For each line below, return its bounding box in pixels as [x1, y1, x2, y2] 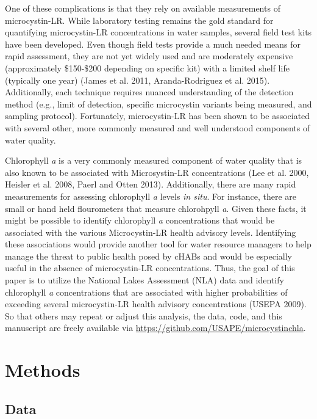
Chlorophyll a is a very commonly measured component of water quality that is [5, 154, 302, 167]
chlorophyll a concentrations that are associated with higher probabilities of [5, 285, 288, 298]
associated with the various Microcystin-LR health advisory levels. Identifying [5, 225, 296, 238]
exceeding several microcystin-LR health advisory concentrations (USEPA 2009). [5, 297, 307, 310]
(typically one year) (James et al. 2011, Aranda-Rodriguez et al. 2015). [5, 73, 270, 86]
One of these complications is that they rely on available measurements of [5, 2, 280, 14]
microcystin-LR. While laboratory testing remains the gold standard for [5, 13, 274, 26]
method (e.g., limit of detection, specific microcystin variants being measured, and [5, 97, 312, 110]
